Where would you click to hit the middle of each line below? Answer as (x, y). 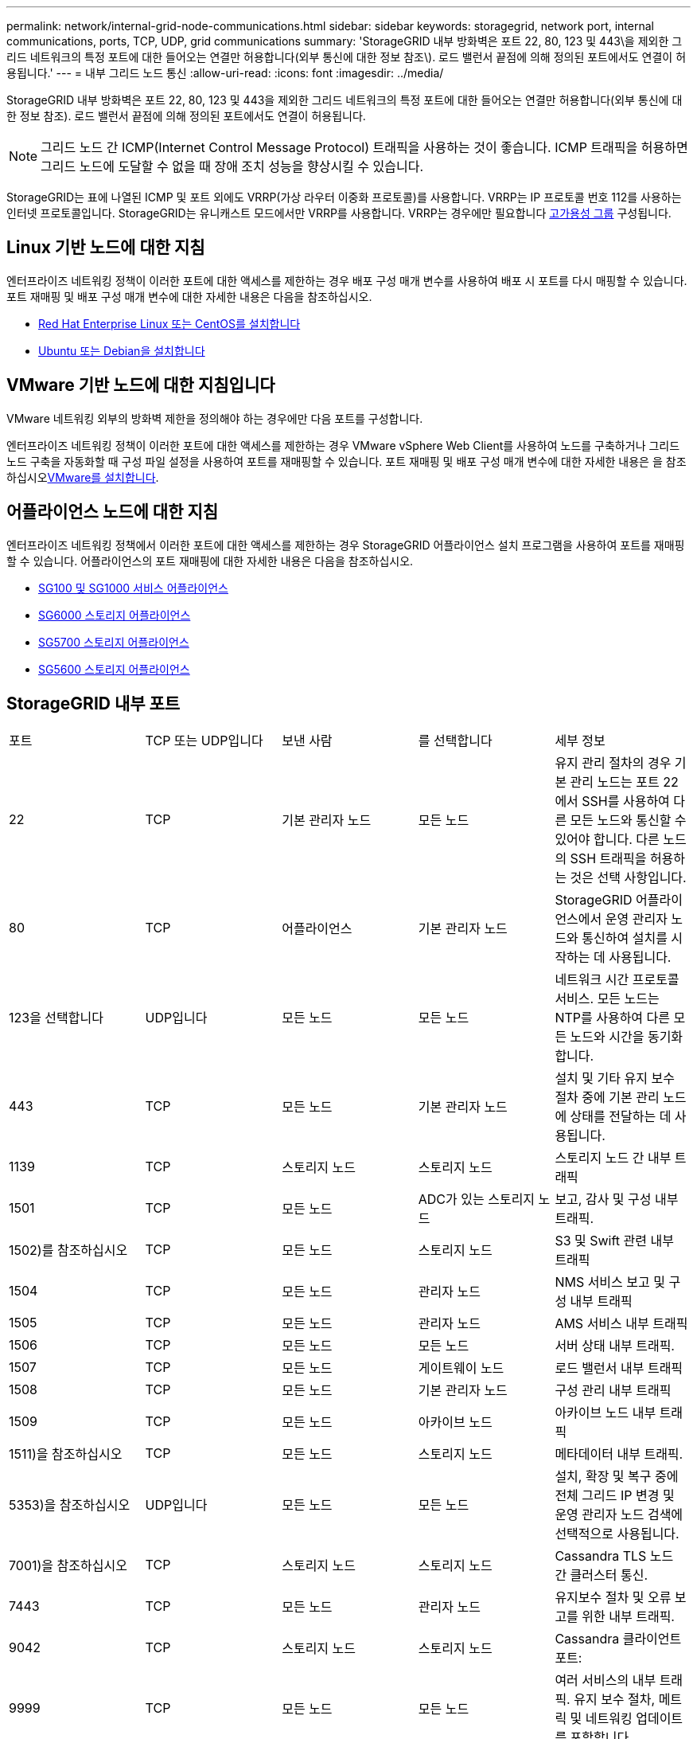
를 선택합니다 (455, 741)
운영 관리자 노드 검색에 (619, 1515)
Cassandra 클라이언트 (618, 1639)
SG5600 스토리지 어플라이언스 (114, 669)
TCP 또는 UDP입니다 (204, 741)
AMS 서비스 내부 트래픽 (621, 1324)
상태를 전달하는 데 (621, 1117)
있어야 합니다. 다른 (607, 840)
